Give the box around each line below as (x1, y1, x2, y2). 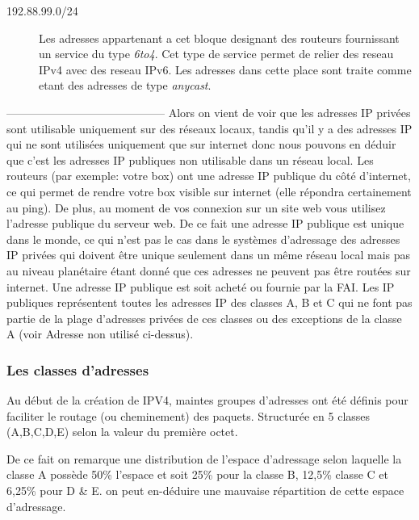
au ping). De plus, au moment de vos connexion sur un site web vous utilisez (6, 199, 386, 216)
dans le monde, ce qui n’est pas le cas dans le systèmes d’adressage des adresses (6, 230, 400, 247)
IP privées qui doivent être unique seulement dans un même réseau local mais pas (6, 246, 411, 263)
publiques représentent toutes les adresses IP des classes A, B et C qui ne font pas (6, 294, 413, 311)
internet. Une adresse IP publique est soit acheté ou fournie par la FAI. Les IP (6, 278, 395, 295)
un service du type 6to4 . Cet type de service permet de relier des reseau (39, 45, 394, 62)
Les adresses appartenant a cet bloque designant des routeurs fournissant (39, 29, 400, 46)
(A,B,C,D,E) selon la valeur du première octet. (6, 423, 238, 440)
